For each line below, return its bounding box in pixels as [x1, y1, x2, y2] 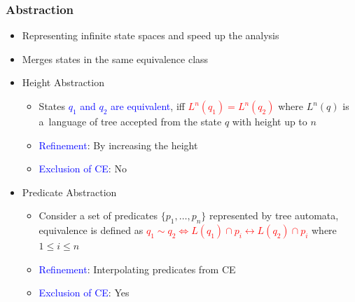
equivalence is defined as [39, 223, 144, 238]
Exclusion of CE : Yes [39, 285, 130, 300]
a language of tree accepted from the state [39, 114, 222, 128]
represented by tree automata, [209, 208, 339, 223]
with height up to [232, 114, 307, 128]
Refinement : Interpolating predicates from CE [39, 261, 236, 276]
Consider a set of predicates [39, 208, 158, 223]
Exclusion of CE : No [39, 161, 127, 176]
